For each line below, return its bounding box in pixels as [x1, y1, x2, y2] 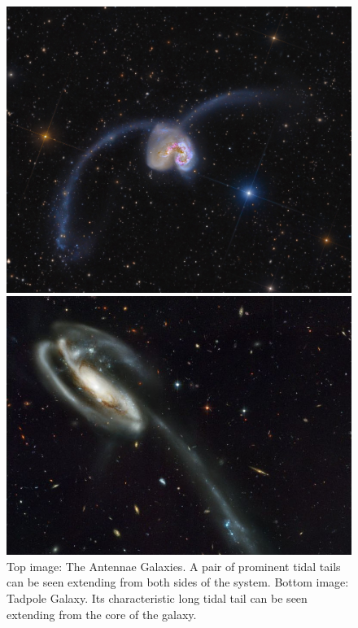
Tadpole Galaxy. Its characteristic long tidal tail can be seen [7, 589, 308, 606]
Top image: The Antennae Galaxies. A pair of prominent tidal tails [7, 557, 341, 574]
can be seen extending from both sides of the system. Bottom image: [7, 573, 349, 591]
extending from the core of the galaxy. [7, 605, 197, 622]
